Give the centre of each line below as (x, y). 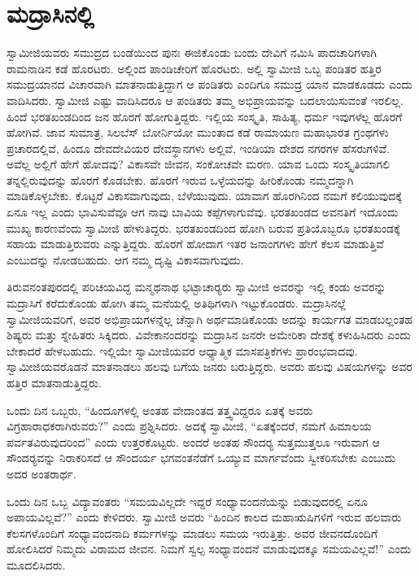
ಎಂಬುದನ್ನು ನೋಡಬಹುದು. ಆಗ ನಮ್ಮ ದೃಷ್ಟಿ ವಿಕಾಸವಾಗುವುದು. (125, 259)
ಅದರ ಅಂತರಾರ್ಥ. (41, 473)
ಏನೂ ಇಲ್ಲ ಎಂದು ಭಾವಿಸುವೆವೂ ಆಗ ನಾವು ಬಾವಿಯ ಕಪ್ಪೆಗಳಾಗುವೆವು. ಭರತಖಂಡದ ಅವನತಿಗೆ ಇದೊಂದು (203, 212)
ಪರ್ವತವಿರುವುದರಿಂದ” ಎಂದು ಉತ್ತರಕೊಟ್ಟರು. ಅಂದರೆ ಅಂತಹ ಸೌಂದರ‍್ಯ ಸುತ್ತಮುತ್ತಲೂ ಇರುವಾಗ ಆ (193, 441)
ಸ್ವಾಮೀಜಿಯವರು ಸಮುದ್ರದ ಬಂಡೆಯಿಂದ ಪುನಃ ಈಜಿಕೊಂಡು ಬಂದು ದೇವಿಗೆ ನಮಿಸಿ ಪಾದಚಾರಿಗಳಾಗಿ (192, 52)
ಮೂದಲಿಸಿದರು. (36, 564)
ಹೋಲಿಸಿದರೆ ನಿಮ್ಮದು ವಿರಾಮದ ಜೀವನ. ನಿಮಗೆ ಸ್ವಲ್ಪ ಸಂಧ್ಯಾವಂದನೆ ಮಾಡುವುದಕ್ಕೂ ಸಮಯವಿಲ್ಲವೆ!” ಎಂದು (209, 549)
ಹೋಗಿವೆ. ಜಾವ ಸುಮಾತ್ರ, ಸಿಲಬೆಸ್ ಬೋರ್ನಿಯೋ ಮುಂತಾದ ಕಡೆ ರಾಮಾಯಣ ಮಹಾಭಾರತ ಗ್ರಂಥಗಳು (198, 132)
